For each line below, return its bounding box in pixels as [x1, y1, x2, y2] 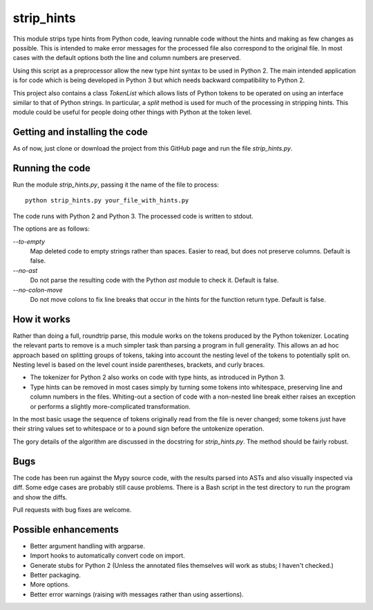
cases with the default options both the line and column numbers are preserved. [12, 54, 241, 62]
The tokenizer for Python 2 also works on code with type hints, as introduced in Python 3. [30, 373, 286, 381]
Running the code [12, 162, 91, 174]
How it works [12, 313, 70, 325]
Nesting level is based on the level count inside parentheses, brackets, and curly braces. [12, 361, 265, 369]
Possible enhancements [12, 524, 119, 535]
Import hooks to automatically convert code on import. [30, 551, 186, 560]
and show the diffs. [12, 493, 68, 501]
